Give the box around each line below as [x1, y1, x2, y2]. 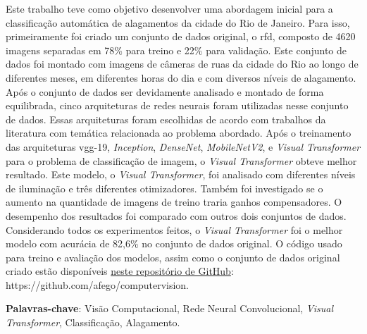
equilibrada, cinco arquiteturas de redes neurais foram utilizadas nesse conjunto [6, 98, 349, 113]
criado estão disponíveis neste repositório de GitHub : [6, 264, 234, 278]
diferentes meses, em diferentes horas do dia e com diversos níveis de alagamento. [6, 70, 356, 85]
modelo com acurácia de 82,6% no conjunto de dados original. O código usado [6, 236, 342, 251]
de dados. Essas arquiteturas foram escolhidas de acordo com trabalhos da [6, 111, 326, 126]
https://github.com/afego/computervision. [6, 277, 189, 292]
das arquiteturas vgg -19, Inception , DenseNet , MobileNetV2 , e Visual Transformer [6, 139, 361, 154]
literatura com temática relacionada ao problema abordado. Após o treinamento [6, 125, 352, 140]
